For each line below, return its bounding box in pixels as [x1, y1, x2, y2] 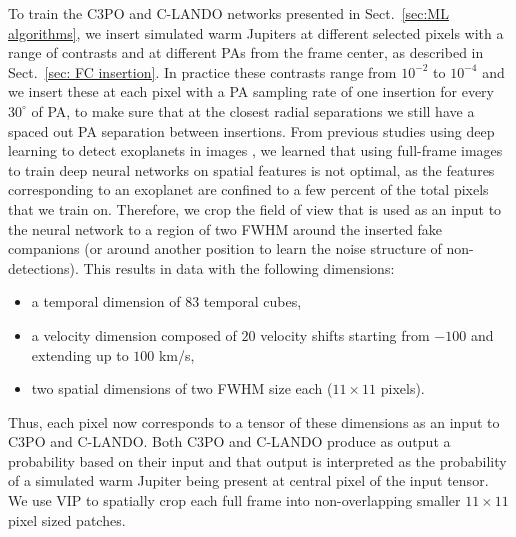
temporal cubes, [203, 291, 302, 312]
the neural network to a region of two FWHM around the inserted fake [8, 218, 443, 239]
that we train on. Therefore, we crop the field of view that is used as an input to [8, 198, 502, 219]
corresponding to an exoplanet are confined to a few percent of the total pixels [8, 179, 489, 200]
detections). [8, 257, 79, 278]
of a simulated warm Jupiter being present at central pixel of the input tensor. [8, 470, 489, 491]
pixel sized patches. [8, 509, 126, 530]
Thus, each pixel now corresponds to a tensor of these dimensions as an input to [8, 411, 500, 432]
